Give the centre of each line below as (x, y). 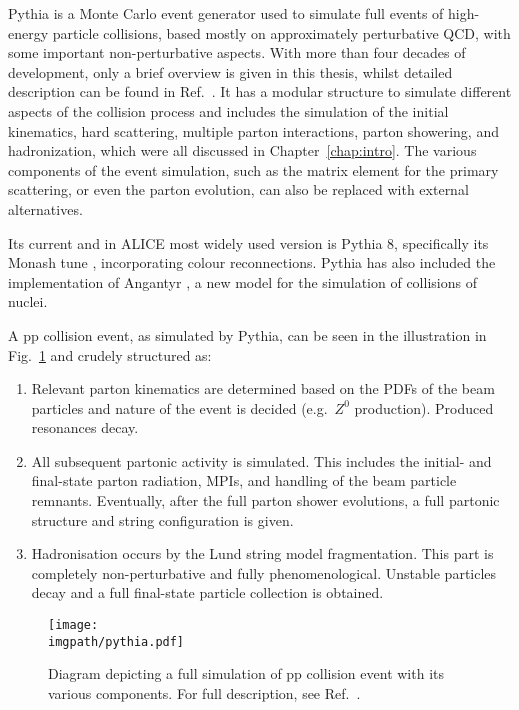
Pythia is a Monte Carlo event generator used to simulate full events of (226, 13)
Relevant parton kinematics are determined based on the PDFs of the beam (263, 388)
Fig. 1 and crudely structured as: (110, 354)
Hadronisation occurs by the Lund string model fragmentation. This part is (262, 553)
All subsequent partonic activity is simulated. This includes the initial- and (261, 460)
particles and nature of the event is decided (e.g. (179, 407)
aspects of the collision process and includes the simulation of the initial (228, 110)
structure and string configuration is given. (162, 519)
